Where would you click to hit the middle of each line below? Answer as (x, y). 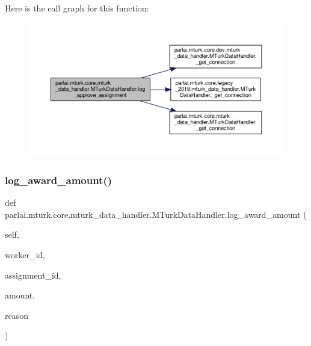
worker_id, (25, 254)
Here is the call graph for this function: (77, 8)
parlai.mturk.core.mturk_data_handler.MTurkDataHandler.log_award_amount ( (156, 214)
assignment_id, (33, 275)
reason (17, 315)
